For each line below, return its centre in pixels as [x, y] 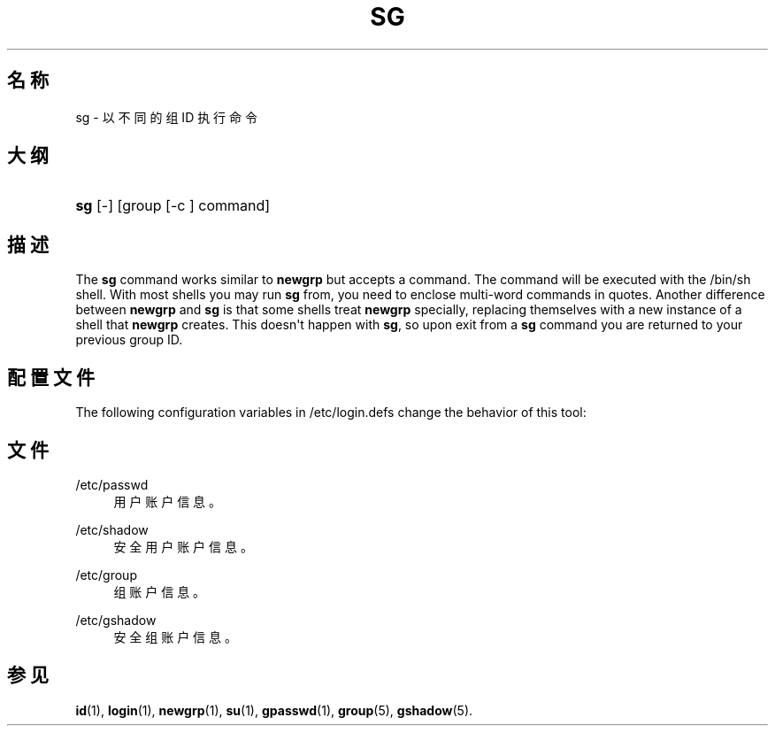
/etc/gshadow [116, 620]
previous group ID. [129, 340]
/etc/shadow [112, 529]
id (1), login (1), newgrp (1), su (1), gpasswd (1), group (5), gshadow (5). [274, 710]
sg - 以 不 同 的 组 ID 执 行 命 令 [166, 117]
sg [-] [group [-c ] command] [173, 206]
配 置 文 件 [51, 377]
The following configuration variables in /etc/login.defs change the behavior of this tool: [331, 413]
